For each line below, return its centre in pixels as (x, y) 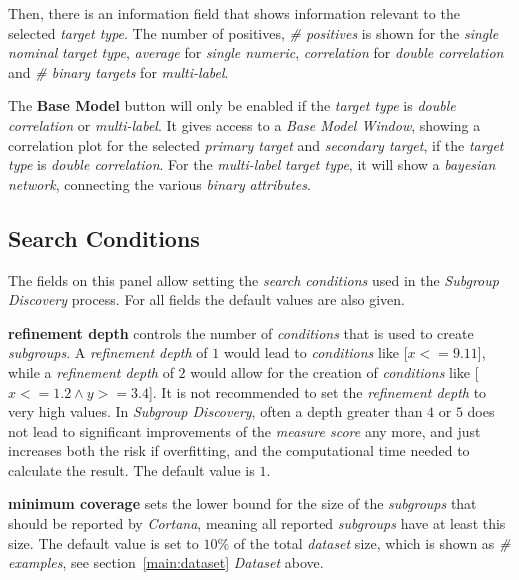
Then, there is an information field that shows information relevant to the (234, 13)
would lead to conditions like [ (315, 352)
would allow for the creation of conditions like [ (334, 371)
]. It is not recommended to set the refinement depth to (317, 391)
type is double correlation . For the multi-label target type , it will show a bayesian (252, 164)
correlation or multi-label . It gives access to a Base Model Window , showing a (244, 124)
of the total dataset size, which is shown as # (372, 542)
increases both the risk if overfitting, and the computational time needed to (239, 450)
